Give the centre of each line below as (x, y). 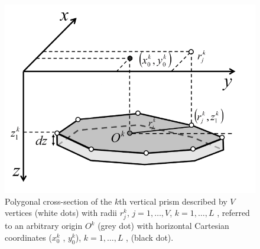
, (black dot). (150, 237)
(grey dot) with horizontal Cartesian (163, 226)
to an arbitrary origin (44, 226)
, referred (233, 213)
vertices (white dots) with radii (61, 213)
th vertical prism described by (173, 201)
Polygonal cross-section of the (58, 201)
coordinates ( (28, 237)
